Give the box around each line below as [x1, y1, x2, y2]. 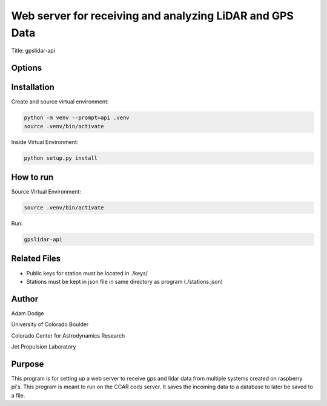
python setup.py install [24, 154, 98, 162]
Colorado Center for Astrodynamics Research [11, 332, 125, 339]
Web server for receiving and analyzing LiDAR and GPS [11, 9, 294, 22]
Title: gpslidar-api [11, 47, 56, 54]
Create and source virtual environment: [11, 98, 109, 105]
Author [11, 293, 39, 304]
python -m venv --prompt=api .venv [24, 114, 130, 121]
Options [11, 63, 42, 73]
